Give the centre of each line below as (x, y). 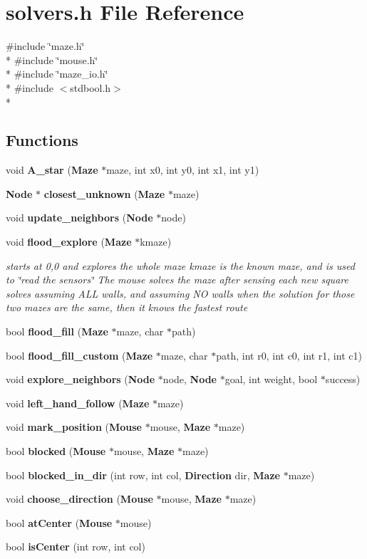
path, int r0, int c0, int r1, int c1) (289, 355)
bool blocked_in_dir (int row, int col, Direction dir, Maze (143, 475)
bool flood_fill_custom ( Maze (79, 355)
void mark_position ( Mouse (74, 427)
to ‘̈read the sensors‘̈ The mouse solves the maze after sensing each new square (177, 279)
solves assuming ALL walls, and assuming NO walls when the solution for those (180, 293)
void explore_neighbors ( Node (81, 379)
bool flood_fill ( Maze (57, 331)
